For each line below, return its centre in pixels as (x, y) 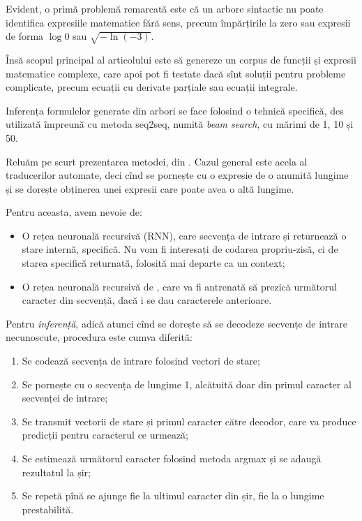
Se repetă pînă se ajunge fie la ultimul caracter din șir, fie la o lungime (173, 496)
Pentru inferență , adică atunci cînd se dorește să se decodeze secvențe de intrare (177, 323)
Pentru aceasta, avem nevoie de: (74, 212)
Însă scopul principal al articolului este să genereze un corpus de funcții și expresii (181, 59)
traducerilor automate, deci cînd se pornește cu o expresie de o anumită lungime (177, 175)
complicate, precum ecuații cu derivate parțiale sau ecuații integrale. (152, 87)
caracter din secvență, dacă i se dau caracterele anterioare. (147, 300)
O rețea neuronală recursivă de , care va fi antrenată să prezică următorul (180, 286)
